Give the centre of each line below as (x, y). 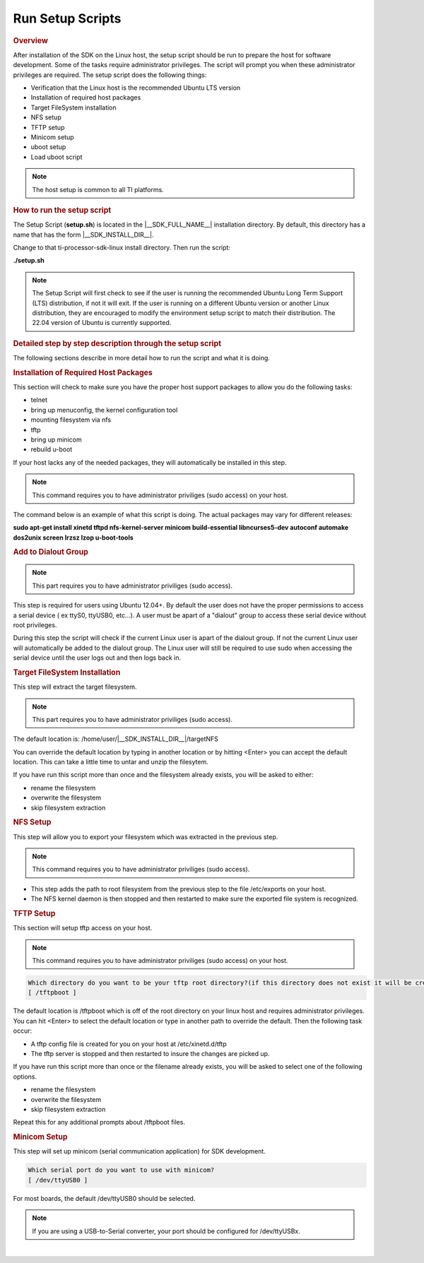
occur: (22, 1031)
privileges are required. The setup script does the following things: (110, 75)
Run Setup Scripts (67, 18)
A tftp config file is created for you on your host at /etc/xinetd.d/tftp (129, 1044)
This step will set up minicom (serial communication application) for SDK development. (140, 1151)
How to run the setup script (62, 210)
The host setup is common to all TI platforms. (98, 189)
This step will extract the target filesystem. (75, 687)
